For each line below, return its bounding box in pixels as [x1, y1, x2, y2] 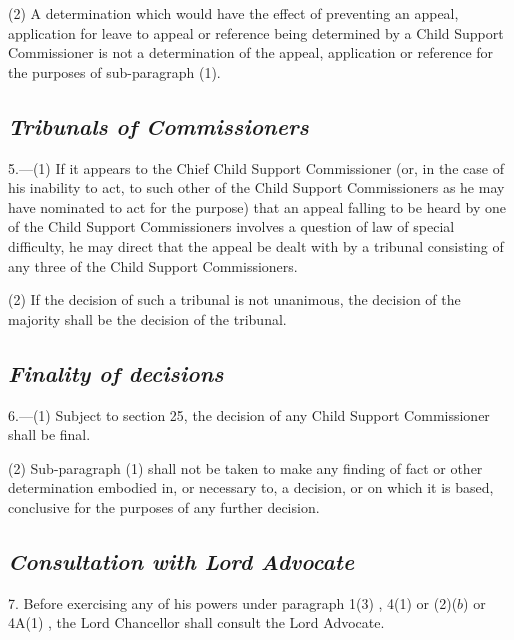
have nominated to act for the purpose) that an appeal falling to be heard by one [8, 196, 507, 217]
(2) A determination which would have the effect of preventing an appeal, [8, 3, 459, 23]
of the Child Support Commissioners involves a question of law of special [8, 216, 455, 237]
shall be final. [8, 424, 91, 445]
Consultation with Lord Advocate [8, 545, 355, 576]
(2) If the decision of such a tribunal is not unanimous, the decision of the [8, 289, 461, 310]
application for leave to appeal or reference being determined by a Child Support [8, 22, 504, 43]
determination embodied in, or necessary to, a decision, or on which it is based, [8, 477, 494, 498]
